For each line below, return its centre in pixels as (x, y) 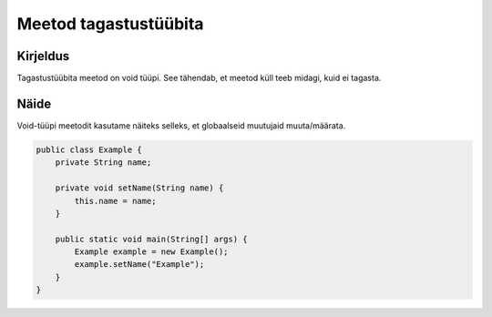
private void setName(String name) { (139, 188)
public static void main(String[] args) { (151, 239)
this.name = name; (115, 201)
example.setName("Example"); (139, 265)
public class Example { (89, 149)
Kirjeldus (43, 56)
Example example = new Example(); (151, 252)
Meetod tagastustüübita (110, 24)
